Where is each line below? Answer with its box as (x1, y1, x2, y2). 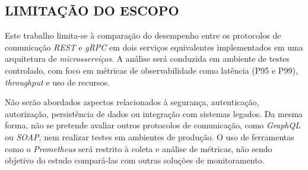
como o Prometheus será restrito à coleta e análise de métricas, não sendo (5, 142, 272, 155)
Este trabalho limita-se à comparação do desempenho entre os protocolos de (5, 29, 281, 42)
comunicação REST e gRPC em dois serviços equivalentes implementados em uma (5, 40, 303, 53)
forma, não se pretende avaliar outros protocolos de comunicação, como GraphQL (5, 119, 301, 131)
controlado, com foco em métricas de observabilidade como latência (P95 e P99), (5, 64, 298, 76)
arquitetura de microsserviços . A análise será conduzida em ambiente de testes (5, 52, 290, 65)
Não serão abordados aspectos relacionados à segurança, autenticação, (5, 96, 259, 108)
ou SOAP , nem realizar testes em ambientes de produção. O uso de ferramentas (5, 130, 294, 143)
